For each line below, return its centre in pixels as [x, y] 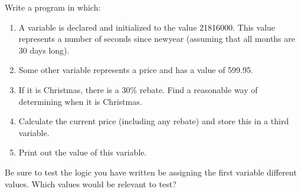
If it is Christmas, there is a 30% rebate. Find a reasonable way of [138, 89]
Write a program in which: [53, 7]
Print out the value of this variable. [83, 152]
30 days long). [44, 50]
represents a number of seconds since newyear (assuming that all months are [157, 39]
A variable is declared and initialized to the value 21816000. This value [147, 27]
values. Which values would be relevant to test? [91, 183]
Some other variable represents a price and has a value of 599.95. [136, 70]
